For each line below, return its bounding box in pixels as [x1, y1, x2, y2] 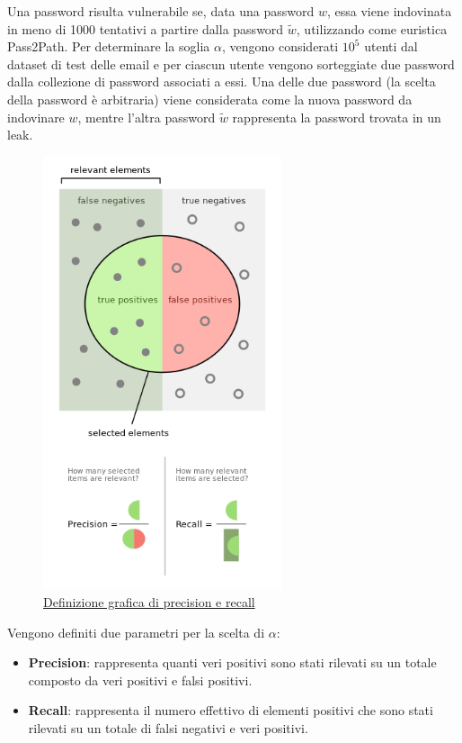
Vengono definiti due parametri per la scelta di [7, 622, 265, 641]
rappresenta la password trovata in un [232, 107, 441, 126]
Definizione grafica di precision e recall [43, 593, 255, 612]
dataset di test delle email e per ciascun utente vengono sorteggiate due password [7, 54, 455, 73]
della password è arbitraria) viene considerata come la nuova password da [7, 89, 413, 108]
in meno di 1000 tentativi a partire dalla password [7, 19, 284, 38]
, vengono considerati [221, 37, 339, 56]
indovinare [7, 107, 65, 126]
